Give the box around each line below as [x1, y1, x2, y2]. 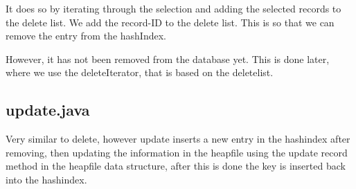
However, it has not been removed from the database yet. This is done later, [6, 51, 330, 66]
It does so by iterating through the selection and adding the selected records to [6, 1, 341, 15]
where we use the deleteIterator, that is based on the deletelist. [6, 65, 274, 80]
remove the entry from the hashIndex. [6, 28, 166, 43]
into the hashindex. [6, 172, 87, 186]
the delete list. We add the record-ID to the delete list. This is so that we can [6, 15, 335, 29]
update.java [6, 99, 90, 120]
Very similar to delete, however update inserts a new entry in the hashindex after [6, 132, 350, 146]
